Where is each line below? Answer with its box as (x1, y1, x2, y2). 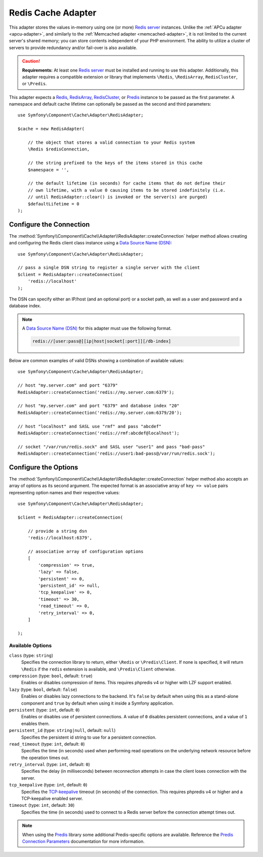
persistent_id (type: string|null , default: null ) (9, 727, 116, 733)
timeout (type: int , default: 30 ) (9, 802, 75, 808)
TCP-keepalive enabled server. (21, 796, 83, 801)
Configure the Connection (9, 220, 90, 228)
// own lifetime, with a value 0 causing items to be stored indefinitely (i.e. (27, 187, 226, 193)
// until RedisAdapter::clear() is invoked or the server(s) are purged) (27, 194, 208, 200)
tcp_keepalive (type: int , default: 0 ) (9, 782, 88, 788)
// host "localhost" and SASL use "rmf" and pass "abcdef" (18, 424, 162, 429)
